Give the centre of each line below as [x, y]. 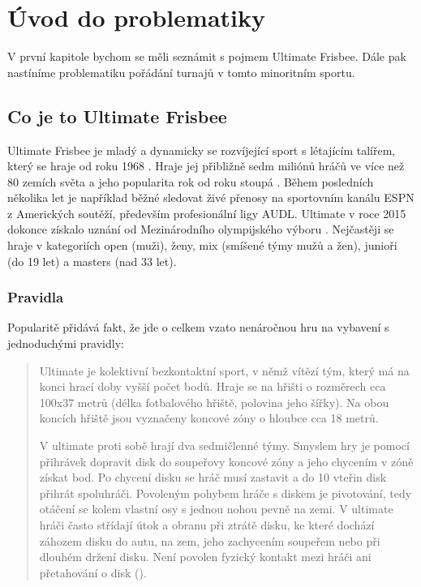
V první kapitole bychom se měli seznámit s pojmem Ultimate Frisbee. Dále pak [207, 56]
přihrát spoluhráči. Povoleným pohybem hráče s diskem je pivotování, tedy [226, 493]
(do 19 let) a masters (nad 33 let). [92, 261]
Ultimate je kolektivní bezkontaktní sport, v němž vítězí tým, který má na [224, 370]
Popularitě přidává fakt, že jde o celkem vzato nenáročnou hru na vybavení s [198, 327]
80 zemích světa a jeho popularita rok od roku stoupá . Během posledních [191, 181]
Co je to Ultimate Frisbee [117, 116]
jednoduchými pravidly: [66, 343]
